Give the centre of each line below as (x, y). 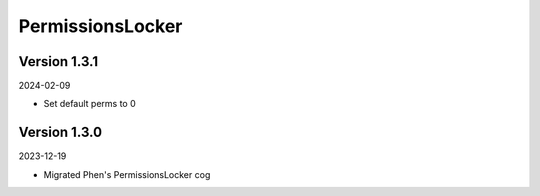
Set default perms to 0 (90, 104)
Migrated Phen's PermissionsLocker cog (127, 174)
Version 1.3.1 (58, 61)
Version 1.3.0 (60, 132)
